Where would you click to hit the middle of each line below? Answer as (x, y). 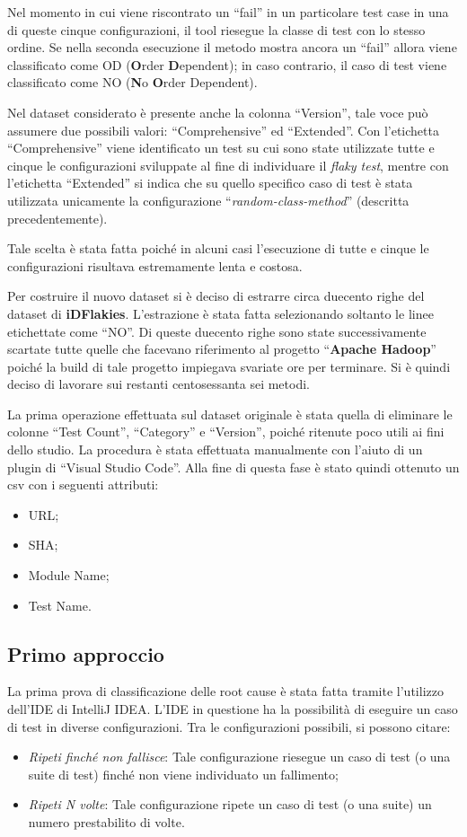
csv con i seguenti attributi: (83, 485)
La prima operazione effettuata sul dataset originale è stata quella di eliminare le (230, 414)
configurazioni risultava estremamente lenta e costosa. (155, 265)
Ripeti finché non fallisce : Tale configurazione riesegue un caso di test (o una (239, 757)
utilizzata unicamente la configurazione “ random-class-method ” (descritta (208, 200)
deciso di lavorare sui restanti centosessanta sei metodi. (159, 384)
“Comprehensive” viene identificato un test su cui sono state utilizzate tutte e (221, 148)
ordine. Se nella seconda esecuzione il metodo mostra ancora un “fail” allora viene (232, 47)
